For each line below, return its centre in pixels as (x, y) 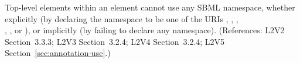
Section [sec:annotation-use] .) (58, 53)
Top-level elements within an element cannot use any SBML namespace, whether (150, 7)
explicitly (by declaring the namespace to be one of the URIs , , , (122, 18)
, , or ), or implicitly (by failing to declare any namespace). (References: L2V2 (145, 30)
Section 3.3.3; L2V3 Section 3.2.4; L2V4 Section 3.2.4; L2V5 (115, 41)
